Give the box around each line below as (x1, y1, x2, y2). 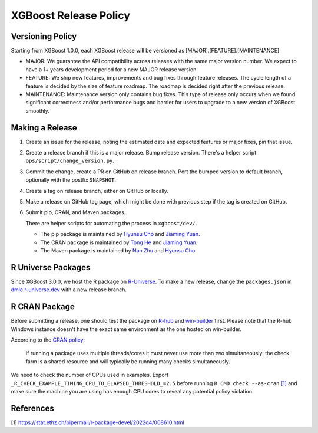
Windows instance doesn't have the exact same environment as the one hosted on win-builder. (11, 325, 241, 333)
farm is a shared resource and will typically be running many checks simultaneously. (25, 357, 231, 365)
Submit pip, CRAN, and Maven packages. (25, 209, 126, 216)
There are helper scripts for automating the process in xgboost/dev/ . (25, 219, 197, 227)
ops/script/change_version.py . (25, 157, 115, 165)
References (11, 403, 54, 413)
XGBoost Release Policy (11, 9, 131, 22)
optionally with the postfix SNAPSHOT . (25, 176, 116, 183)
